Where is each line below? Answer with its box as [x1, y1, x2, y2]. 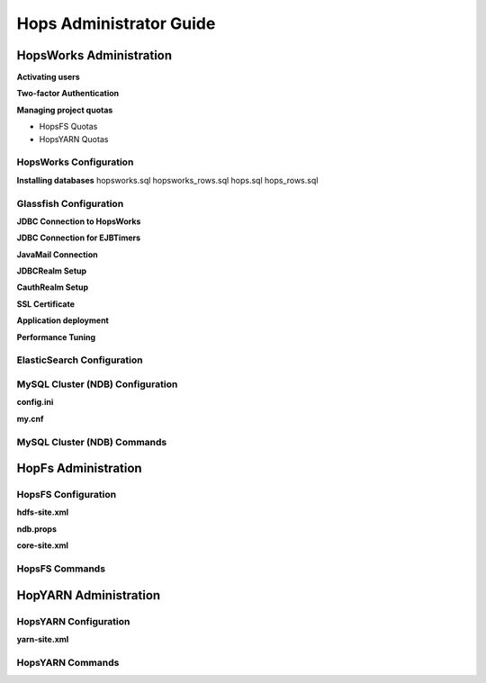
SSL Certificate [16, 298, 76, 310]
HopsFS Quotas [39, 121, 98, 132]
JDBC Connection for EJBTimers [16, 232, 141, 243]
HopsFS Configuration [16, 489, 117, 501]
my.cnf [16, 413, 44, 424]
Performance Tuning [16, 331, 96, 342]
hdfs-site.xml [16, 507, 69, 517]
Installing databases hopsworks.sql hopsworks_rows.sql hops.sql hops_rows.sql [16, 175, 319, 185]
